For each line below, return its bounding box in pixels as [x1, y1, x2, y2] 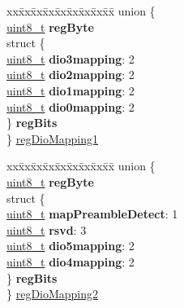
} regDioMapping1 [6, 130, 99, 147]
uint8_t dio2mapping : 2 [6, 66, 135, 83]
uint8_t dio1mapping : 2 [6, 81, 135, 99]
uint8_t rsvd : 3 [6, 221, 87, 238]
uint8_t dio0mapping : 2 [6, 98, 135, 115]
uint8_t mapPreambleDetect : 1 [6, 205, 178, 222]
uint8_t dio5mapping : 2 [6, 237, 135, 254]
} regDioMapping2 [6, 285, 99, 302]
